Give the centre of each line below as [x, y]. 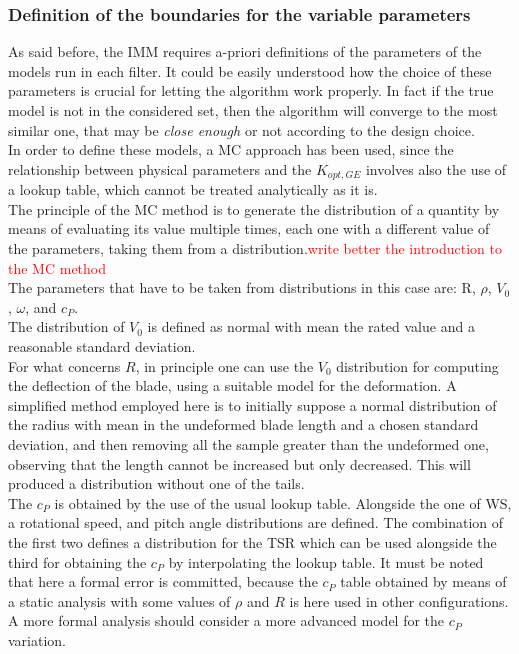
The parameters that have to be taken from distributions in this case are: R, [242, 287]
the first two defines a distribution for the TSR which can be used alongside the [252, 541]
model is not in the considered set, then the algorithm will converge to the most [253, 110]
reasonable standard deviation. [102, 345]
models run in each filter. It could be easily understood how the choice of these [250, 70]
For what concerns [64, 365]
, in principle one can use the [224, 365]
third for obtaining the [77, 561]
